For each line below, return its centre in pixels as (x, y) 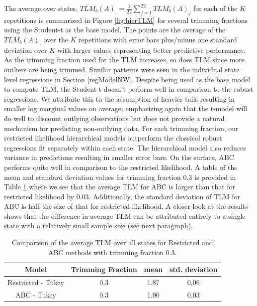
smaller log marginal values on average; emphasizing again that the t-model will (126, 108)
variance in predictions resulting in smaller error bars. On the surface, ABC (119, 157)
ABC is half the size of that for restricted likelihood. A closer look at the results (126, 206)
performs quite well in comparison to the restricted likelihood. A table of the (121, 167)
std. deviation (194, 269)
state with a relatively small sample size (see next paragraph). (99, 226)
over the (56, 39)
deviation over (26, 50)
